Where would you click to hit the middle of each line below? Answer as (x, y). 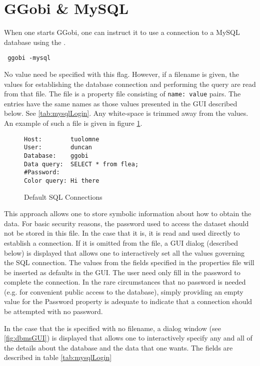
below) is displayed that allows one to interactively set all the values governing (124, 252)
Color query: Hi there (62, 181)
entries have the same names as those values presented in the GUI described (121, 103)
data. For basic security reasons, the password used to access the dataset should (126, 223)
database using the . (35, 42)
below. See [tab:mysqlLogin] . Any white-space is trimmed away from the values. (126, 113)
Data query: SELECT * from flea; (81, 164)
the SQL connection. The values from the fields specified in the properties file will (129, 262)
